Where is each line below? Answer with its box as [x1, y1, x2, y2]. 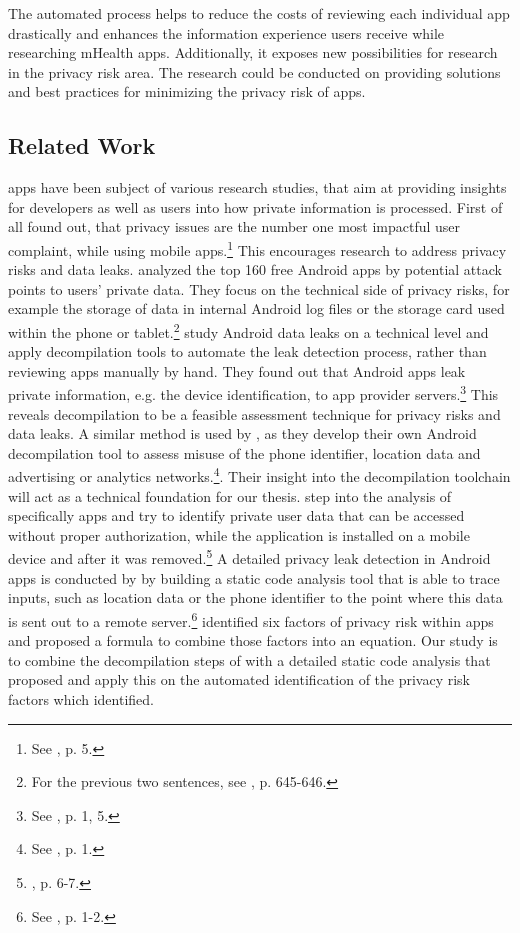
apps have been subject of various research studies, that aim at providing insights [8, 177, 507, 198]
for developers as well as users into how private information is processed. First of [8, 196, 503, 217]
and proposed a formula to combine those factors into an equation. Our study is [8, 630, 498, 651]
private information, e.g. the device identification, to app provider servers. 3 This [8, 381, 499, 405]
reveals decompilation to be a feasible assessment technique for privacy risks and [8, 403, 501, 424]
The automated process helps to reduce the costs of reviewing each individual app [8, 3, 510, 23]
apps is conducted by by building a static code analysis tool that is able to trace [8, 567, 500, 588]
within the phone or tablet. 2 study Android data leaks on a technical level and [8, 318, 489, 342]
